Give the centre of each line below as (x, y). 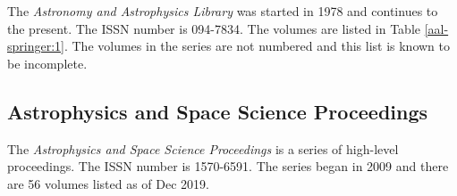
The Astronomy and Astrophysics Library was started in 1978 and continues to (223, 11)
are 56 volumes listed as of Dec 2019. (108, 183)
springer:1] (36, 46)
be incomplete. (47, 63)
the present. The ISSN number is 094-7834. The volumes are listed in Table (214, 28)
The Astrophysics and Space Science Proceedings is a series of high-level (203, 148)
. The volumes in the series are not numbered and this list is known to (257, 46)
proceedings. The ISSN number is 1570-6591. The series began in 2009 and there (228, 166)
